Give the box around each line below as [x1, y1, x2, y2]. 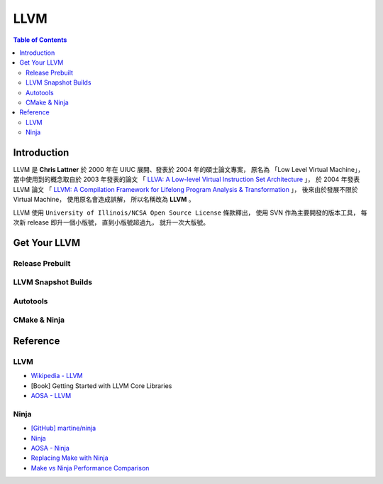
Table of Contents [13, 36, 67, 44]
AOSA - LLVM [30, 392, 72, 400]
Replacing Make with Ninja [30, 453, 109, 462]
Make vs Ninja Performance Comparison [30, 463, 150, 472]
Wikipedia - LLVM [30, 372, 83, 380]
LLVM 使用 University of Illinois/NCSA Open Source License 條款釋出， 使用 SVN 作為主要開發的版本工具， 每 [13, 208, 368, 217]
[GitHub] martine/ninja [30, 424, 96, 433]
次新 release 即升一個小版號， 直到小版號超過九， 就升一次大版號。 [13, 217, 210, 227]
